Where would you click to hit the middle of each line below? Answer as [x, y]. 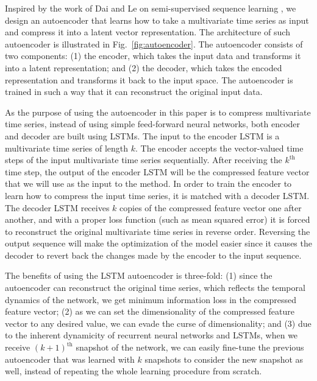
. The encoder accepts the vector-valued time [219, 148]
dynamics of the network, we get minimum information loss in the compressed [151, 299]
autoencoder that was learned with [70, 359]
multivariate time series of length [67, 148]
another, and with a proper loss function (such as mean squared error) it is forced [158, 219]
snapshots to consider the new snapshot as [224, 359]
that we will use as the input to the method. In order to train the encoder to [148, 184]
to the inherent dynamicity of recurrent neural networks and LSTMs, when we [151, 335]
